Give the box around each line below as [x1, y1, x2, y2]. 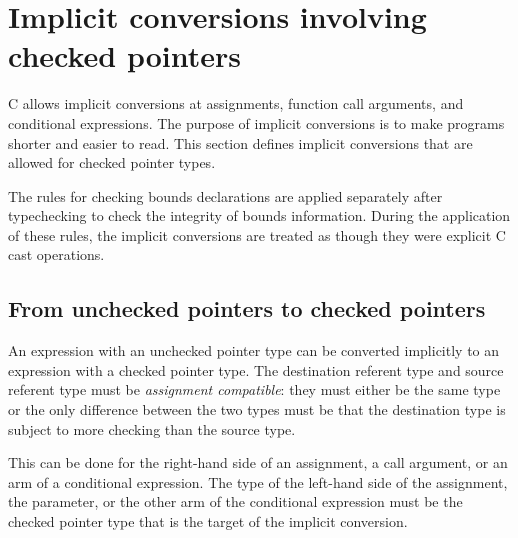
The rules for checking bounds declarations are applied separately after [8, 185, 443, 206]
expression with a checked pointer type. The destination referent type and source [8, 359, 504, 380]
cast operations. [8, 244, 105, 265]
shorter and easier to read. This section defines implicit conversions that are [8, 132, 473, 153]
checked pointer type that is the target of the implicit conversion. [8, 511, 408, 532]
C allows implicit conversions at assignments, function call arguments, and [8, 93, 464, 114]
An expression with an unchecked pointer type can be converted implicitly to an [8, 340, 500, 361]
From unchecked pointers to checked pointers [8, 293, 486, 324]
